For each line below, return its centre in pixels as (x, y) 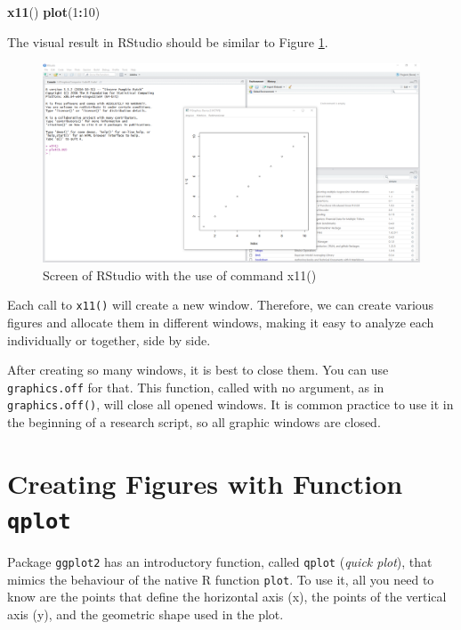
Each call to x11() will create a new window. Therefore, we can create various (221, 305)
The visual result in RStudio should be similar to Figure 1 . (168, 41)
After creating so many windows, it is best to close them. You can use (198, 370)
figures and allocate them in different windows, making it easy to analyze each (221, 323)
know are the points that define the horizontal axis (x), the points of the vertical (227, 597)
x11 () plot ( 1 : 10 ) (54, 12)
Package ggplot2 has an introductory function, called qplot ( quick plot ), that (220, 562)
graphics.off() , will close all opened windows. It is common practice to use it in (230, 404)
